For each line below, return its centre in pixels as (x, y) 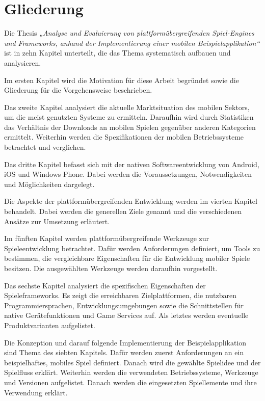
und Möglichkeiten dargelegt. (49, 184)
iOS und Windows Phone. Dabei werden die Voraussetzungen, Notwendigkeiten (128, 174)
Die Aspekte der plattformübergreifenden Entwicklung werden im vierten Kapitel (131, 201)
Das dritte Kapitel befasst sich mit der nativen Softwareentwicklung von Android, (132, 164)
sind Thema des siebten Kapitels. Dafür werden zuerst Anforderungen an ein (124, 352)
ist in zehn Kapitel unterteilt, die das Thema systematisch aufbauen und (117, 53)
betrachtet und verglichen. (45, 147)
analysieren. (23, 62)
